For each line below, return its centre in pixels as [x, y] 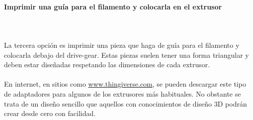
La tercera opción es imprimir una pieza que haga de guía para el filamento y [122, 45]
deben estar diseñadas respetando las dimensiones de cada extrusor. [107, 64]
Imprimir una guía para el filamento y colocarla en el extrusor [113, 6]
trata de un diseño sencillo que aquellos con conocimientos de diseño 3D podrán [126, 103]
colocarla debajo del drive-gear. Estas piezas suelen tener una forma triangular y [126, 55]
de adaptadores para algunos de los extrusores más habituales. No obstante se [123, 93]
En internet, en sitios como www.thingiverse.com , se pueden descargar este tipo [125, 84]
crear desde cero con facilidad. [50, 113]
